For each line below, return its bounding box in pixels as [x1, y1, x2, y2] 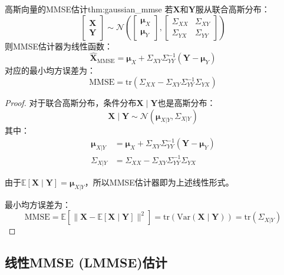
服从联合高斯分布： [195, 3, 270, 15]
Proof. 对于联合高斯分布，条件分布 [5, 97, 137, 108]
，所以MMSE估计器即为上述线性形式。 [84, 176, 234, 188]
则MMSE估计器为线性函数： [5, 39, 113, 52]
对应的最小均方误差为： [5, 64, 95, 77]
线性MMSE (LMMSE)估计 [5, 253, 167, 271]
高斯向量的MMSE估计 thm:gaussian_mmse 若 [5, 3, 173, 15]
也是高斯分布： [157, 97, 216, 108]
